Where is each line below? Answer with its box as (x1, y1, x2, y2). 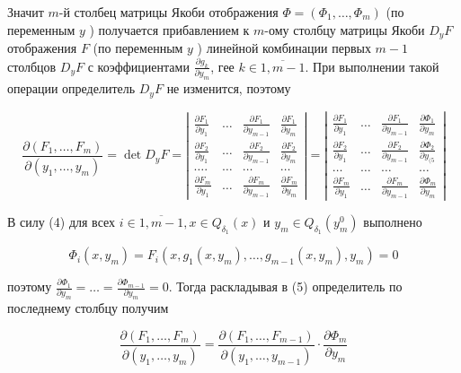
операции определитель (7, 79, 136, 98)
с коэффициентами (87, 56, 190, 75)
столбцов (7, 56, 57, 75)
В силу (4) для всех (7, 212, 116, 230)
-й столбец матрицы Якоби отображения (58, 3, 279, 21)
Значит (7, 3, 44, 21)
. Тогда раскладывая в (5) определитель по (168, 277, 403, 296)
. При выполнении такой (305, 56, 439, 75)
